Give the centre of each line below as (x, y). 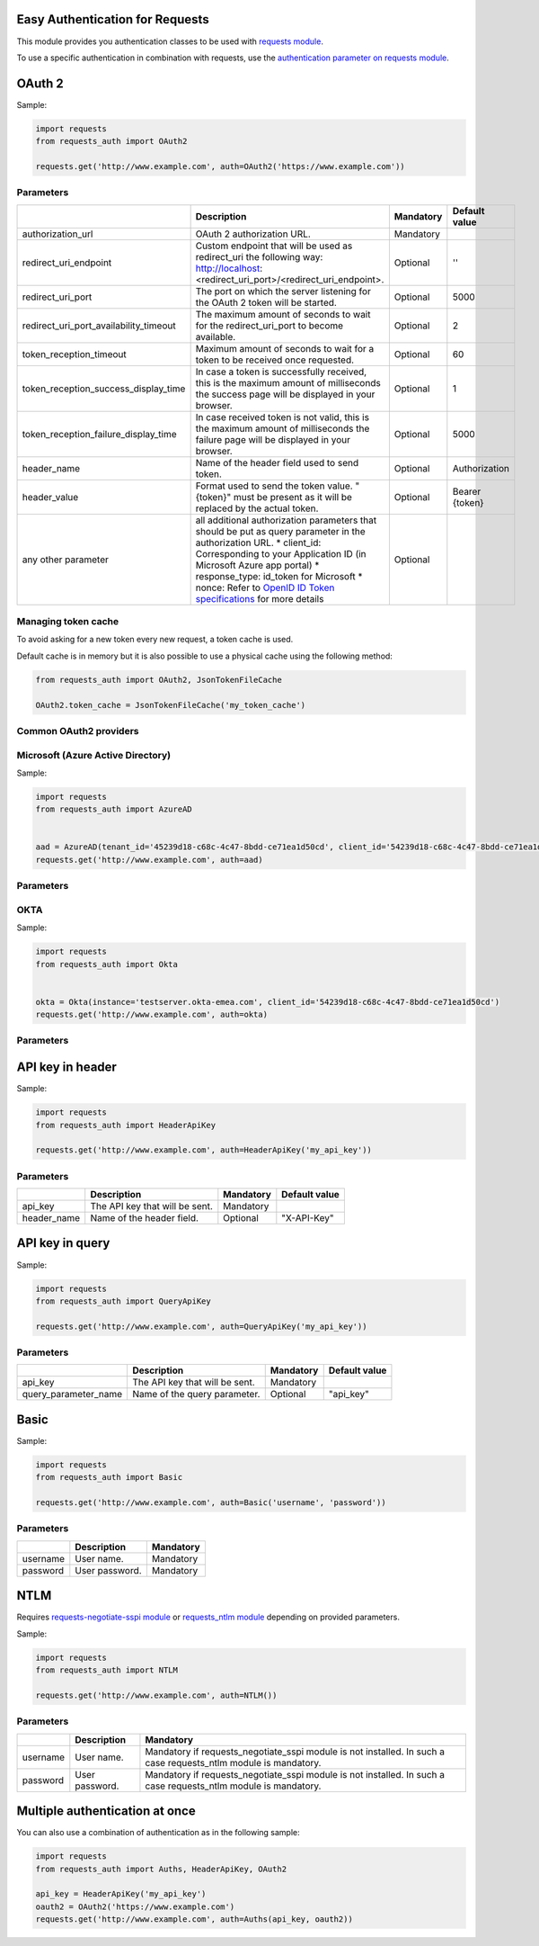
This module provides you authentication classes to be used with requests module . (170, 41)
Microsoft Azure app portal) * (257, 565)
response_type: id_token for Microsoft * (279, 576)
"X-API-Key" (308, 1218)
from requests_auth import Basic (109, 1477)
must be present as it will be (292, 497)
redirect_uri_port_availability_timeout (99, 326)
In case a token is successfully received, (281, 372)
